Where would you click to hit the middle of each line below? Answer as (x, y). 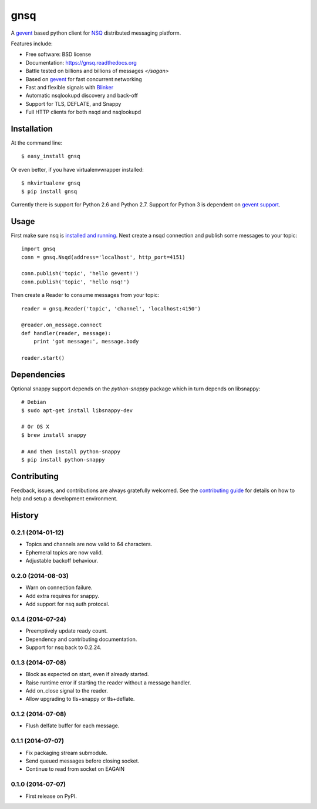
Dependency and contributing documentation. (81, 639)
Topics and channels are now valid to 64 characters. (89, 544)
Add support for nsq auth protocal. (68, 604)
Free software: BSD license (58, 54)
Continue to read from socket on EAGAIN (75, 769)
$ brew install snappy (54, 435)
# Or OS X (35, 427)
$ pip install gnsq (49, 191)
